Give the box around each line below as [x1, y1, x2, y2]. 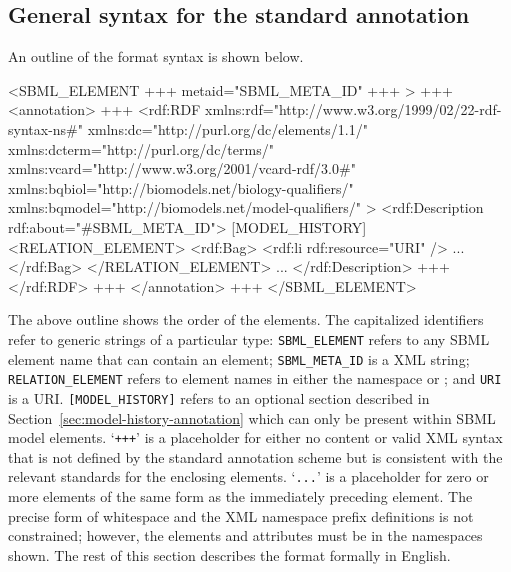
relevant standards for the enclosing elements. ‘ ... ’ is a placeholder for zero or [8, 466, 489, 487]
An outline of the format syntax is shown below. [8, 46, 304, 67]
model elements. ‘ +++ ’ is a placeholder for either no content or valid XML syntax [8, 427, 503, 448]
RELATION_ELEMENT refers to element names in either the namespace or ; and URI [8, 368, 502, 389]
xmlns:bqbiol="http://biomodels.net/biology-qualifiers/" [8, 177, 354, 198]
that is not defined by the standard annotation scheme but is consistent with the [8, 446, 503, 467]
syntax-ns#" [8, 118, 83, 139]
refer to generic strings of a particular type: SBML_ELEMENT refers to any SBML [8, 328, 490, 349]
